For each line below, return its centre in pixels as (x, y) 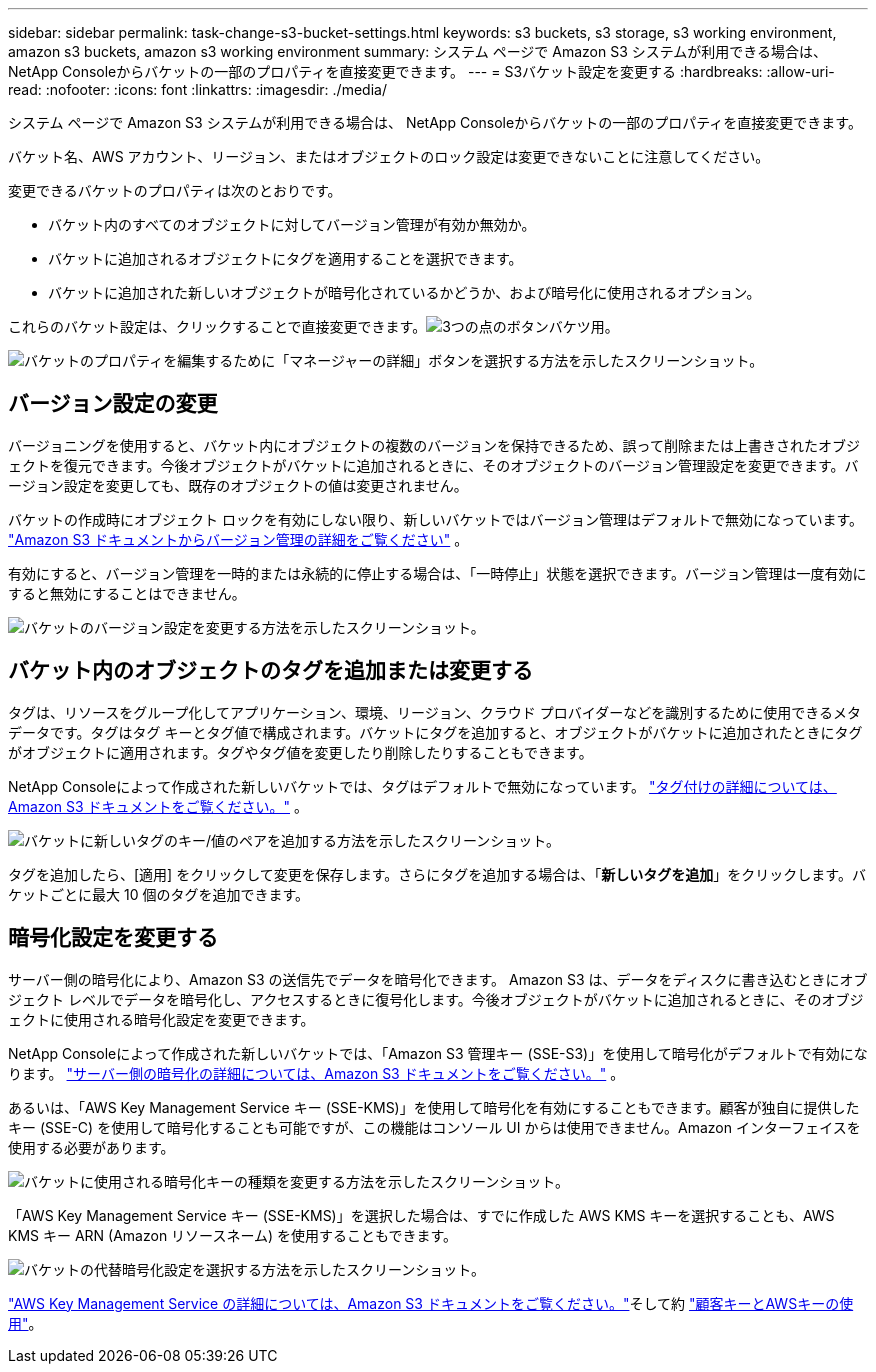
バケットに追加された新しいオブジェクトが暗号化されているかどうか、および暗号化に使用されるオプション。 (404, 292)
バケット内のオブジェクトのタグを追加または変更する (270, 671)
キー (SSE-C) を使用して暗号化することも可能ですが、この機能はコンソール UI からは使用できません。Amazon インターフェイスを (434, 1127)
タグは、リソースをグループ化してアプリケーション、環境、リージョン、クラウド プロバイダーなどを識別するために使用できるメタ (434, 712)
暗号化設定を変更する (113, 938)
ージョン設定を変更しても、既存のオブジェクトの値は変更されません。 (238, 485)
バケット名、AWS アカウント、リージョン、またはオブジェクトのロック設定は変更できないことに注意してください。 (389, 156)
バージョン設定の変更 (113, 404)
